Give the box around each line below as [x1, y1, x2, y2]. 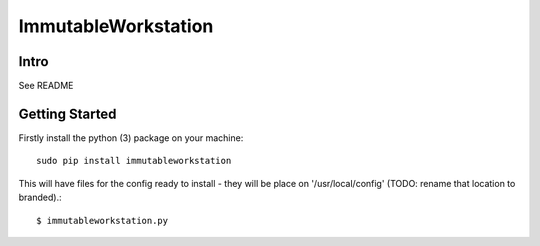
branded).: [18, 191, 62, 204]
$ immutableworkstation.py [36, 215, 169, 226]
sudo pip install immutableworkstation [36, 155, 232, 167]
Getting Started [18, 105, 117, 122]
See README [18, 80, 74, 92]
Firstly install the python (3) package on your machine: [18, 131, 244, 144]
